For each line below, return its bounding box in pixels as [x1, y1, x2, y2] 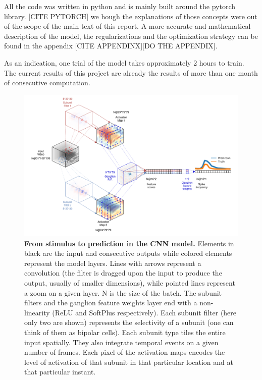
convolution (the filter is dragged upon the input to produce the [24, 267, 222, 278]
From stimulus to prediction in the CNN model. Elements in [24, 238, 234, 248]
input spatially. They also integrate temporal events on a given [24, 337, 219, 347]
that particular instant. [24, 366, 96, 377]
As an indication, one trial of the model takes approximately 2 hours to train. [4, 57, 244, 68]
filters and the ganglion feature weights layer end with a [24, 297, 197, 308]
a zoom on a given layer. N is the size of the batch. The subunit [24, 287, 222, 298]
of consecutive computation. [4, 77, 90, 88]
